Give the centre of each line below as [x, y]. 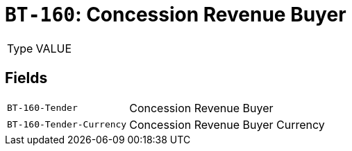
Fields [26, 78]
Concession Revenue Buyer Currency [227, 124]
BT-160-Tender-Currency [67, 125]
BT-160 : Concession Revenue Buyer [176, 15]
